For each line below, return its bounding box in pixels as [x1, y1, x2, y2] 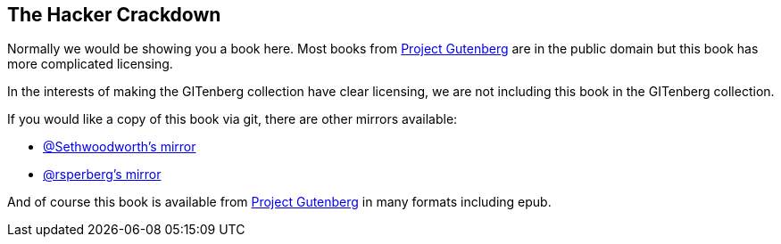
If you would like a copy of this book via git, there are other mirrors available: [7, 111, 458, 127]
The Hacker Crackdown [7, 4, 221, 26]
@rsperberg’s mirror [43, 167, 162, 183]
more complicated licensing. [7, 56, 173, 72]
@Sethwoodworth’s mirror [43, 139, 196, 155]
